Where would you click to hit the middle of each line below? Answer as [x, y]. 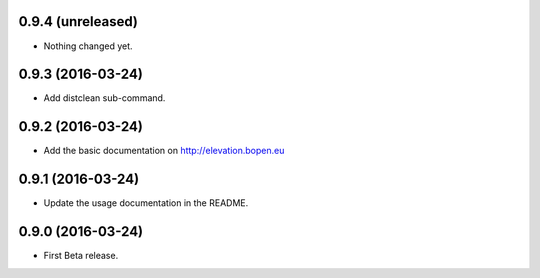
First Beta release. [81, 256]
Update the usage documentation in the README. [146, 203]
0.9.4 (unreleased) [78, 21]
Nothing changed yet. [88, 46]
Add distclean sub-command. [104, 98]
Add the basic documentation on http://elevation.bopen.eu [164, 151]
